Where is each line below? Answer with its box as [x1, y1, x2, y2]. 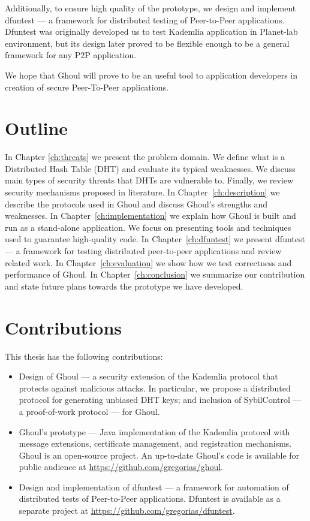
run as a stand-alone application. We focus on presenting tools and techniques [5, 221, 291, 233]
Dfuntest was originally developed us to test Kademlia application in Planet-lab [5, 25, 298, 38]
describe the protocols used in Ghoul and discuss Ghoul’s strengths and [5, 197, 268, 210]
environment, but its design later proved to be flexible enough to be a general [5, 37, 290, 49]
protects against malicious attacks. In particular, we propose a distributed [19, 381, 291, 394]
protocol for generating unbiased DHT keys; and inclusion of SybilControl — [19, 393, 302, 406]
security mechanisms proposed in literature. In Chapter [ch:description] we [5, 186, 280, 198]
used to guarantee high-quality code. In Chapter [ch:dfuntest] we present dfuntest [5, 233, 305, 245]
